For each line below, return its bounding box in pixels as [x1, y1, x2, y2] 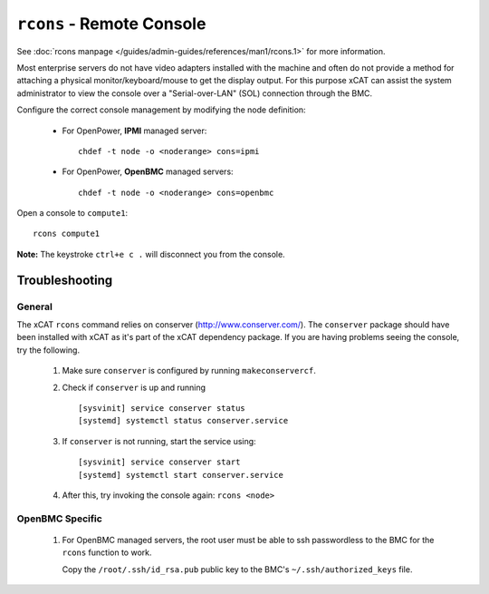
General [16, 300, 53, 313]
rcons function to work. [62, 547, 152, 558]
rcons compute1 [33, 229, 101, 239]
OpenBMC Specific [16, 512, 103, 525]
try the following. [16, 345, 81, 355]
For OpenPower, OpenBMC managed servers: [62, 166, 235, 177]
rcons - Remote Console [16, 14, 206, 34]
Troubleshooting [16, 272, 113, 287]
